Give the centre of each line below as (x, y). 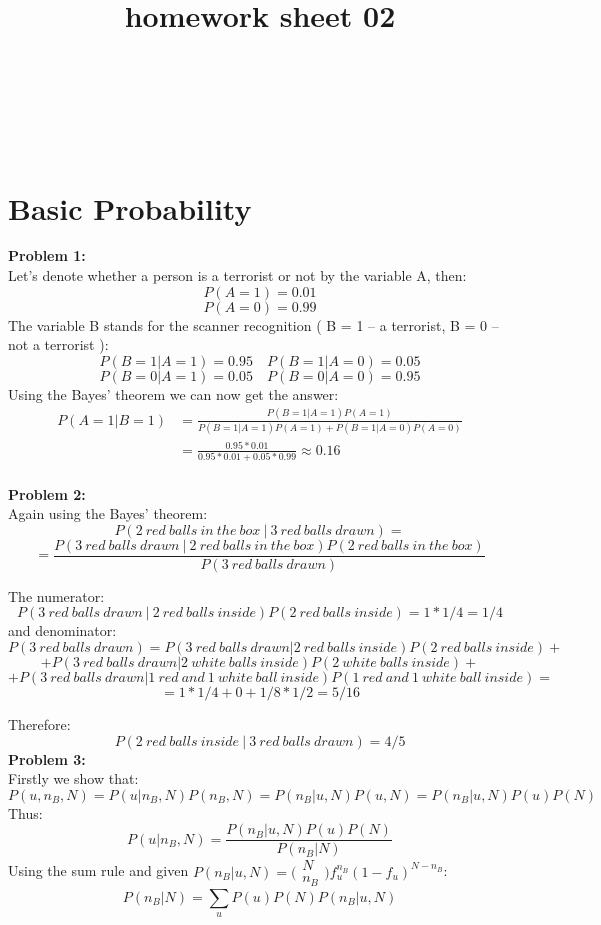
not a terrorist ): (58, 344)
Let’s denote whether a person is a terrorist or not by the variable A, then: (237, 275)
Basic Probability (130, 207)
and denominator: (62, 630)
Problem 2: (47, 493)
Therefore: (39, 723)
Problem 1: (47, 255)
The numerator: (56, 595)
